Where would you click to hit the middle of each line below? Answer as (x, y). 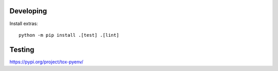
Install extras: (24, 23)
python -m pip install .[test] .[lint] (69, 35)
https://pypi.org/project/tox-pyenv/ (46, 62)
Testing (22, 49)
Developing (28, 11)
